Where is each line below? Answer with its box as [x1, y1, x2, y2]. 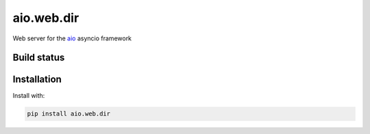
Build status [12, 52, 65, 64]
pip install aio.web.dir [27, 110, 111, 118]
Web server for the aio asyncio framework [12, 34, 132, 42]
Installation [12, 74, 62, 85]
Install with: [12, 92, 45, 100]
